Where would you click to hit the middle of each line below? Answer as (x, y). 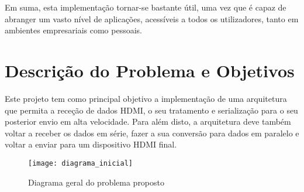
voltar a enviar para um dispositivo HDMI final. (91, 144)
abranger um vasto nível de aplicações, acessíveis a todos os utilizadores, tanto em (152, 18)
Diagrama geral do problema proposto (96, 182)
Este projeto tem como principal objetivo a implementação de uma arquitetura (146, 98)
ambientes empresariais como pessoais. (73, 30)
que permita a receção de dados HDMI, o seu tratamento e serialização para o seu (151, 110)
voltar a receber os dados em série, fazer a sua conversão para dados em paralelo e (152, 133)
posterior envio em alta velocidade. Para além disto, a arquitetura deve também (148, 121)
